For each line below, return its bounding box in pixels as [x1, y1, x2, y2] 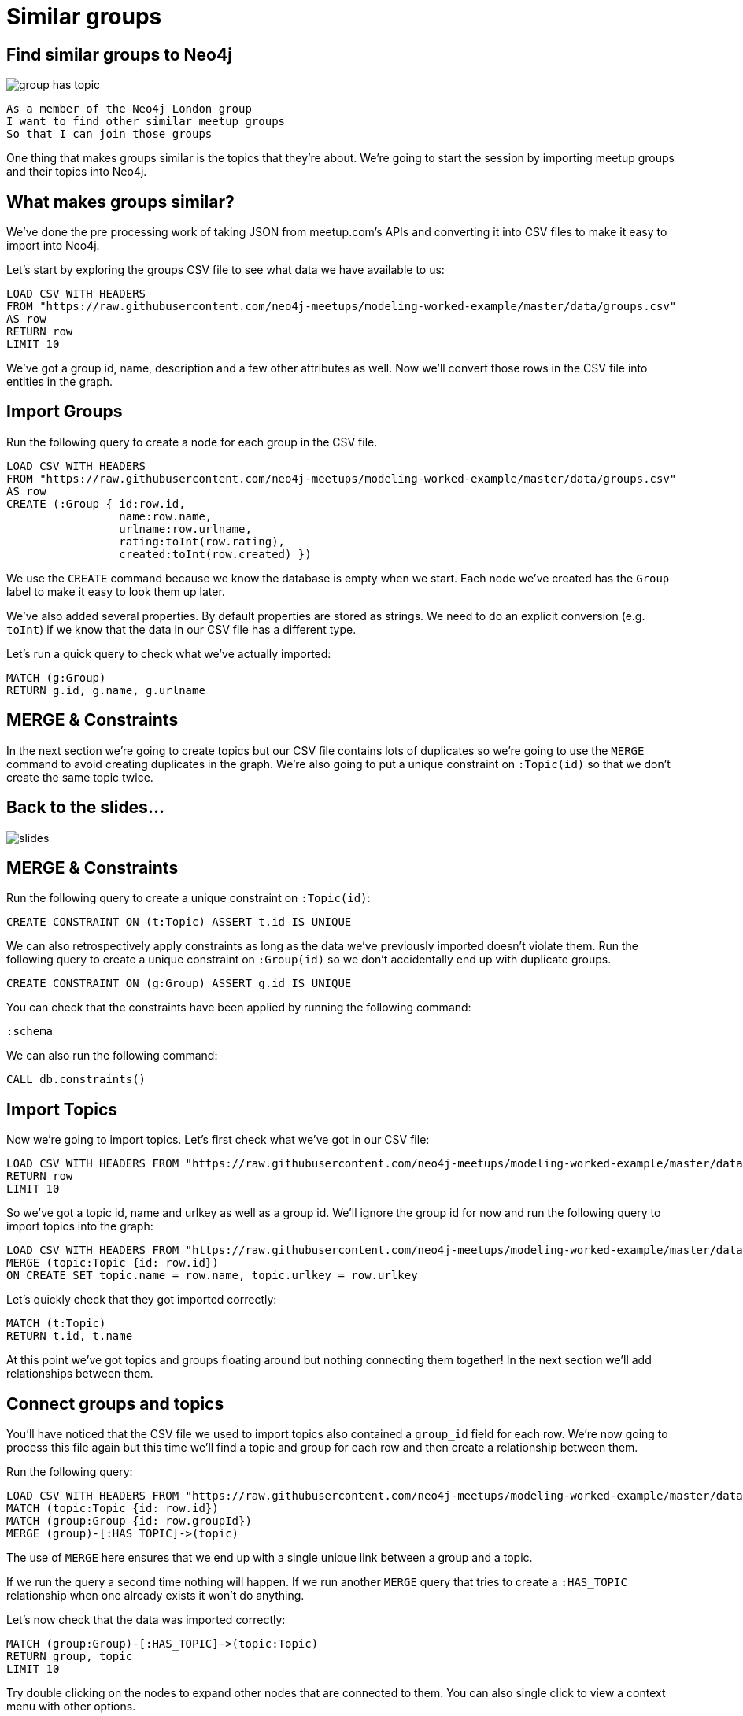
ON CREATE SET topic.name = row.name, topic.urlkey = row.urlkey [6, 1269, 418, 1282]
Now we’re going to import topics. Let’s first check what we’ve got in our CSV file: [6, 1133, 430, 1147]
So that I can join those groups [6, 128, 213, 141]
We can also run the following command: [6, 1048, 218, 1063]
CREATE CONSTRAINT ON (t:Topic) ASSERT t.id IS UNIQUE [6, 915, 352, 929]
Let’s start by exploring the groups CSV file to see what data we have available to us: [6, 263, 445, 277]
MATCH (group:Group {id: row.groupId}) [6, 1514, 252, 1528]
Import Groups [6, 401, 123, 422]
